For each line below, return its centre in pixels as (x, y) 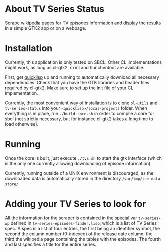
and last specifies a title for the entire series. (51, 244)
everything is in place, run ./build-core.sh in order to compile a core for (80, 113)
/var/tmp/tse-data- (142, 179)
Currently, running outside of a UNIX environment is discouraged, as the (79, 173)
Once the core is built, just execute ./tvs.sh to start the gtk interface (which (83, 158)
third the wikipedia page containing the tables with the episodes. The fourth (83, 239)
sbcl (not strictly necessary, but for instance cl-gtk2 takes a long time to (79, 119)
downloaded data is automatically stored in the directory (63, 178)
